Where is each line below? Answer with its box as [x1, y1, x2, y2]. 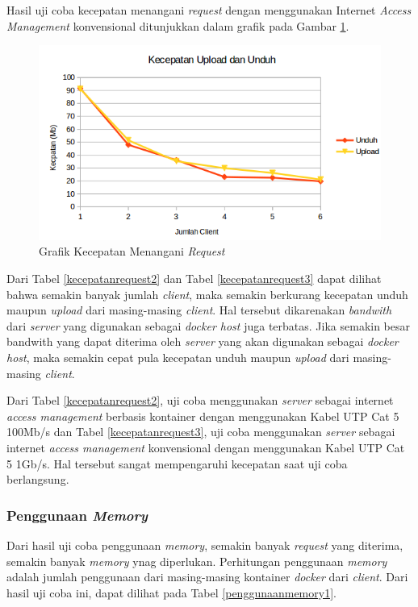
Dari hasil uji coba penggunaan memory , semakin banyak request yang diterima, [6, 536, 403, 553]
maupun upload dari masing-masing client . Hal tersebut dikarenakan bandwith [6, 301, 392, 318]
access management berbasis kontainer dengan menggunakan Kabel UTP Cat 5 [6, 407, 399, 424]
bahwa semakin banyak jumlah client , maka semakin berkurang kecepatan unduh [6, 285, 408, 302]
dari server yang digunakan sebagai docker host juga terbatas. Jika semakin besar [6, 317, 411, 334]
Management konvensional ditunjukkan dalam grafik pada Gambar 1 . [6, 17, 349, 34]
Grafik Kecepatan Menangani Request [39, 243, 225, 260]
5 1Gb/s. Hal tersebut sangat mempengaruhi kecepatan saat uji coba [6, 455, 348, 472]
